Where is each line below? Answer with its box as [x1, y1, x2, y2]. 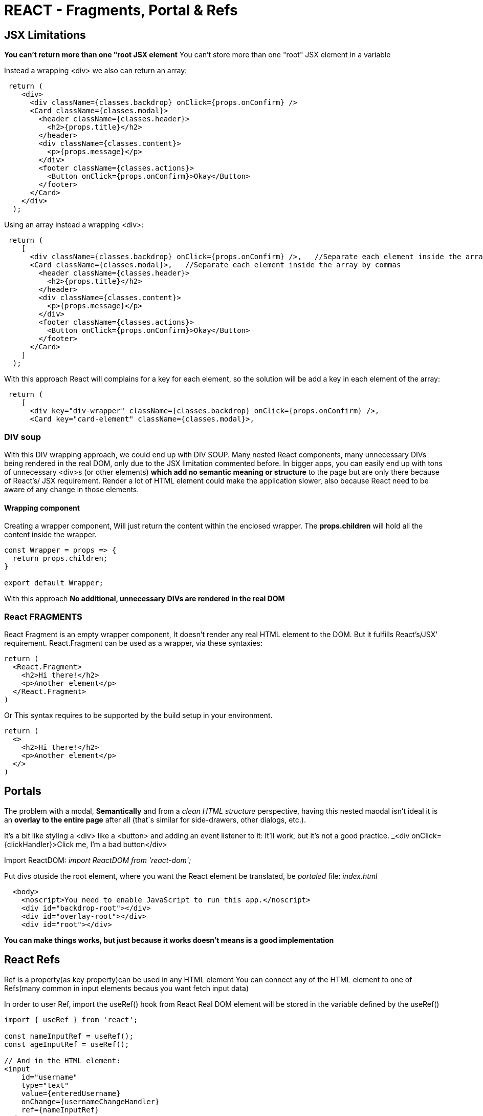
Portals [4, 785, 41, 798]
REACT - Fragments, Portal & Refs [4, 2, 238, 19]
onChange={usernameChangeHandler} [21, 1097, 160, 1106]
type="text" [21, 1081, 69, 1089]
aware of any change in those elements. [4, 485, 139, 494]
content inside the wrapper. [4, 530, 97, 539]
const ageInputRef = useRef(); [4, 1040, 129, 1048]
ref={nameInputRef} [21, 1105, 99, 1114]
